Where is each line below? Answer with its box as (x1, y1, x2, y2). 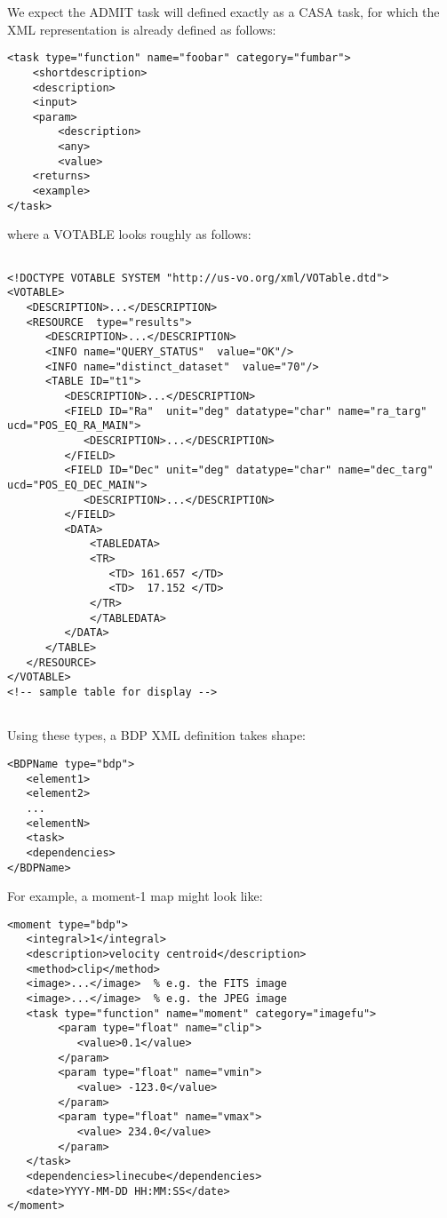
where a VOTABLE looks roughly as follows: (7, 225, 251, 243)
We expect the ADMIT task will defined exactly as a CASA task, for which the (7, 3, 440, 20)
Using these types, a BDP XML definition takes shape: (7, 726, 306, 744)
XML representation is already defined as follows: (7, 20, 276, 38)
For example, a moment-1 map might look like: (7, 887, 263, 905)
